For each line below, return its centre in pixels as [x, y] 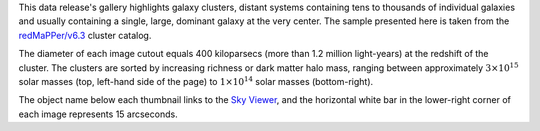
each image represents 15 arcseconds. [98, 114]
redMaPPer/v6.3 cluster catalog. [85, 35]
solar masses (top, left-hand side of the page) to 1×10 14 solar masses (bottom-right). [196, 81]
